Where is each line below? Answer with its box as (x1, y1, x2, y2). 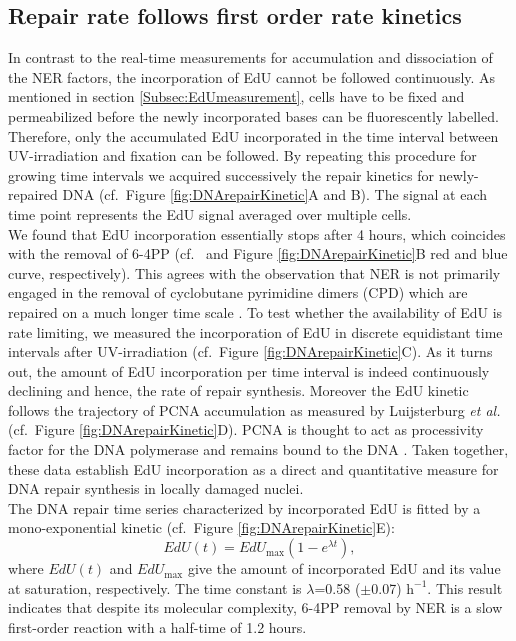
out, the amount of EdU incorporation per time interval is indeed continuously (8, 360, 490, 381)
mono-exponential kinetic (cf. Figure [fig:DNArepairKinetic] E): (8, 517, 395, 538)
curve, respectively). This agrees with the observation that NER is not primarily (8, 262, 501, 283)
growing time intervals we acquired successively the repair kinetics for (8, 164, 435, 185)
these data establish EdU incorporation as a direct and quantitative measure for (8, 458, 499, 479)
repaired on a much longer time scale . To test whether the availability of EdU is (8, 301, 503, 322)
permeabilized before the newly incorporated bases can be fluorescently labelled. (8, 105, 499, 126)
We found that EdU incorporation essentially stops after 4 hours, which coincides (8, 223, 506, 244)
